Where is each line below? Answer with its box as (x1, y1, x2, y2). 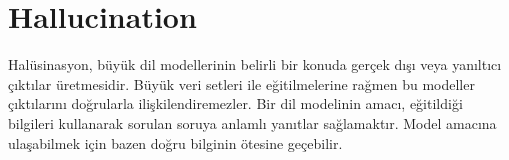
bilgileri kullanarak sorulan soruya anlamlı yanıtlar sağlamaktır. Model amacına (8, 112, 497, 133)
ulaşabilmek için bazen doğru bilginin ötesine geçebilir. (8, 132, 343, 153)
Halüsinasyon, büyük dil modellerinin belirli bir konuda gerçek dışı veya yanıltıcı (8, 54, 502, 75)
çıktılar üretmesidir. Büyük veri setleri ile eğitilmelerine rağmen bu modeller (8, 73, 475, 94)
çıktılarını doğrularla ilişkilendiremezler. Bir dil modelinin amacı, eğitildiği (8, 93, 463, 114)
